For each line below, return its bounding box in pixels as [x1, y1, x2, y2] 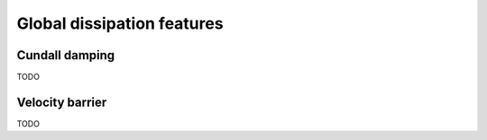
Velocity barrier [16, 94, 107, 109]
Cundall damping [16, 48, 115, 63]
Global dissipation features [16, 13, 225, 33]
